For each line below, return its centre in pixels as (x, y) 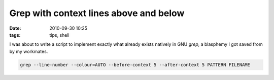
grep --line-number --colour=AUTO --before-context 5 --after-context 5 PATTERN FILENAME (135, 65)
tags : (15, 35)
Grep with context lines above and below (97, 13)
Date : (15, 28)
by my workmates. (29, 51)
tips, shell (59, 35)
